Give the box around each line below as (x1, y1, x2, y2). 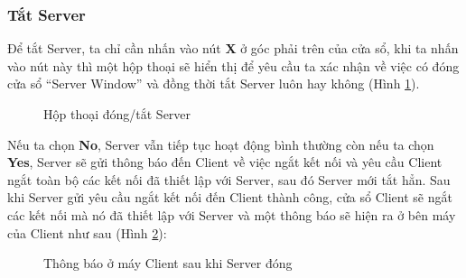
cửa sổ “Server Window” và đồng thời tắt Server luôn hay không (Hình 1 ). (7, 74, 420, 93)
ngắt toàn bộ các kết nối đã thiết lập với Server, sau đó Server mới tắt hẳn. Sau (7, 170, 451, 189)
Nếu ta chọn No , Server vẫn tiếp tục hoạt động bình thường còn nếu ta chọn (7, 134, 434, 153)
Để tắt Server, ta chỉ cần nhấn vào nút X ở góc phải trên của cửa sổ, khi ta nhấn (7, 39, 459, 58)
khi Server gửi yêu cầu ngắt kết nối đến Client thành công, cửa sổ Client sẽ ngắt (7, 188, 452, 207)
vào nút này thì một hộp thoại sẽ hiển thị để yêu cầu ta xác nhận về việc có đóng (7, 56, 460, 75)
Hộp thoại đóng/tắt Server (43, 105, 191, 123)
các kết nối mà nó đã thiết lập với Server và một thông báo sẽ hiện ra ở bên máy (7, 205, 456, 224)
